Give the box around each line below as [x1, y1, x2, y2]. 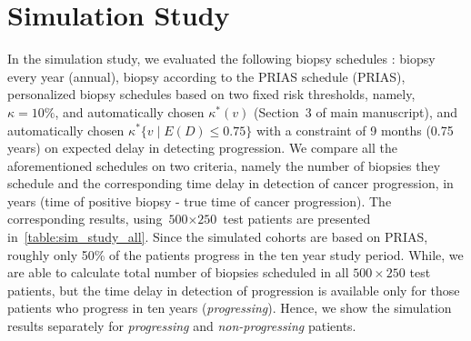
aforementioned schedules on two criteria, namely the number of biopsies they [7, 155, 441, 175]
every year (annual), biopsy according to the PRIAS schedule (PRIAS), [7, 66, 406, 85]
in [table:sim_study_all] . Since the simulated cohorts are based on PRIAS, [7, 227, 428, 246]
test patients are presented [223, 209, 371, 228]
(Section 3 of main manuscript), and [253, 102, 458, 121]
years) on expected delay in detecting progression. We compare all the [7, 138, 397, 157]
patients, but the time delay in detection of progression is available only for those [7, 280, 460, 299]
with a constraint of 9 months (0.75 [256, 120, 454, 139]
